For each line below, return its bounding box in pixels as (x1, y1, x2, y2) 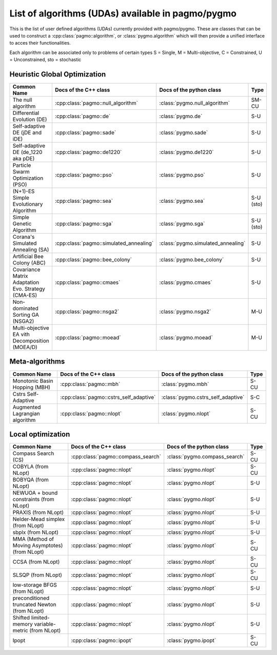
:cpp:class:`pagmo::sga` (54, 220, 113, 227)
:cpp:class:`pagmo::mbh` (60, 380, 121, 388)
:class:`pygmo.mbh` (161, 380, 209, 388)
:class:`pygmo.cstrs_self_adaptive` (161, 393, 245, 400)
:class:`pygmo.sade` (159, 129, 208, 136)
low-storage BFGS (12, 582, 57, 589)
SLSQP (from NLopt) (12, 571, 63, 579)
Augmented (12, 403, 41, 411)
